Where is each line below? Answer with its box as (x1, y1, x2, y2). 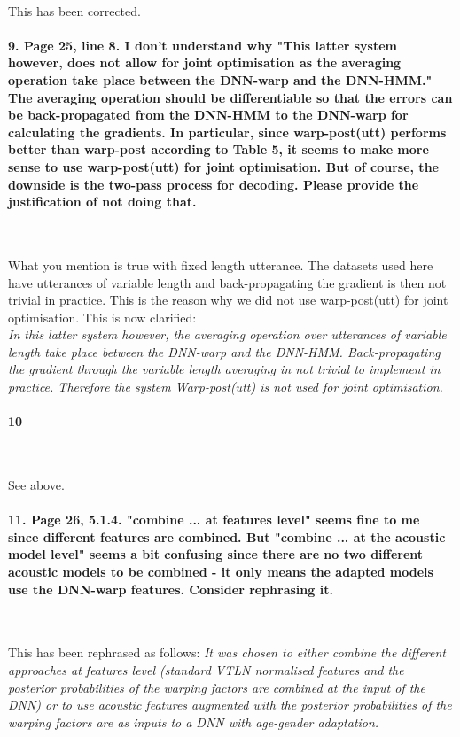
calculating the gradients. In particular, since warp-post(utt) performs (8, 122, 447, 141)
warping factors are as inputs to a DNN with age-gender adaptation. (8, 712, 379, 731)
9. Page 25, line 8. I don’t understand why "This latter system (8, 35, 398, 54)
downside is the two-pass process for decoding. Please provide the (8, 175, 419, 193)
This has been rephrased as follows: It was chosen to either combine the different (8, 643, 446, 662)
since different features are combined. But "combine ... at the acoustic (8, 527, 446, 546)
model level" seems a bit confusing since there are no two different (8, 545, 424, 563)
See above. (8, 476, 65, 494)
